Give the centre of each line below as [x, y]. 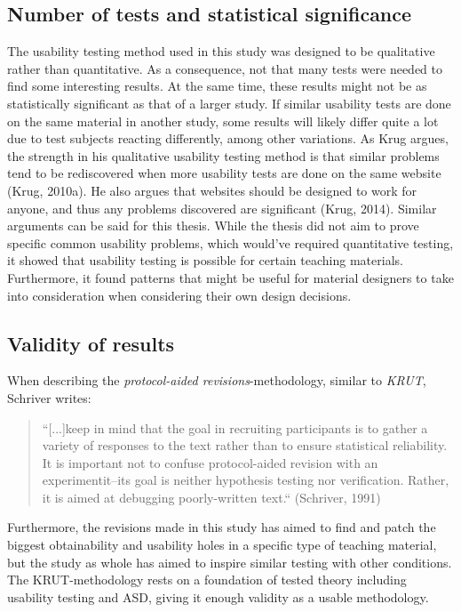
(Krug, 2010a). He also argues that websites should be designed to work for [212, 190]
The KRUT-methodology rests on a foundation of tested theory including [207, 580]
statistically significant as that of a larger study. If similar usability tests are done [229, 103]
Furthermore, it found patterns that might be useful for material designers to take [230, 277]
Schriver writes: [49, 397]
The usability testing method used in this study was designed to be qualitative [221, 51]
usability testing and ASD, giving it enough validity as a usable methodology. [218, 596]
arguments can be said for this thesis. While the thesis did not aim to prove [213, 225]
